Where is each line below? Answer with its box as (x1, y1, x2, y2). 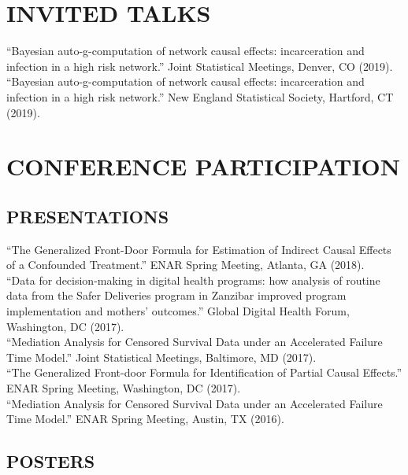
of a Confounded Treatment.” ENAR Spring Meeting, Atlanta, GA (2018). (6, 256, 365, 273)
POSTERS (6, 449, 95, 473)
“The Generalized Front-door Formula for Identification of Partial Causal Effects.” (6, 364, 402, 381)
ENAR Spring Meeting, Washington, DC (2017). (6, 380, 241, 396)
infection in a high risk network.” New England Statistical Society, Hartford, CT (6, 88, 394, 105)
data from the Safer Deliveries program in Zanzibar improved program (6, 287, 347, 304)
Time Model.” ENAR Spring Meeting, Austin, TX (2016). (6, 411, 284, 427)
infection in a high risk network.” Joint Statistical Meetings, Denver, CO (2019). (6, 57, 393, 74)
